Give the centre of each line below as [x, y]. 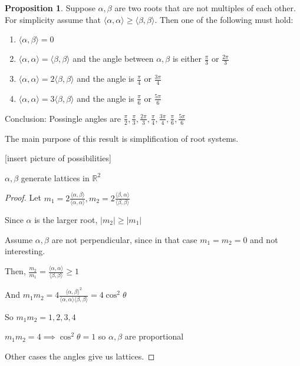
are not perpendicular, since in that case [124, 239]
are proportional [154, 336]
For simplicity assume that [53, 19]
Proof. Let [23, 197]
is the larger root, [66, 219]
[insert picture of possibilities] [58, 158]
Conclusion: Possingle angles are [63, 118]
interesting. [25, 251]
